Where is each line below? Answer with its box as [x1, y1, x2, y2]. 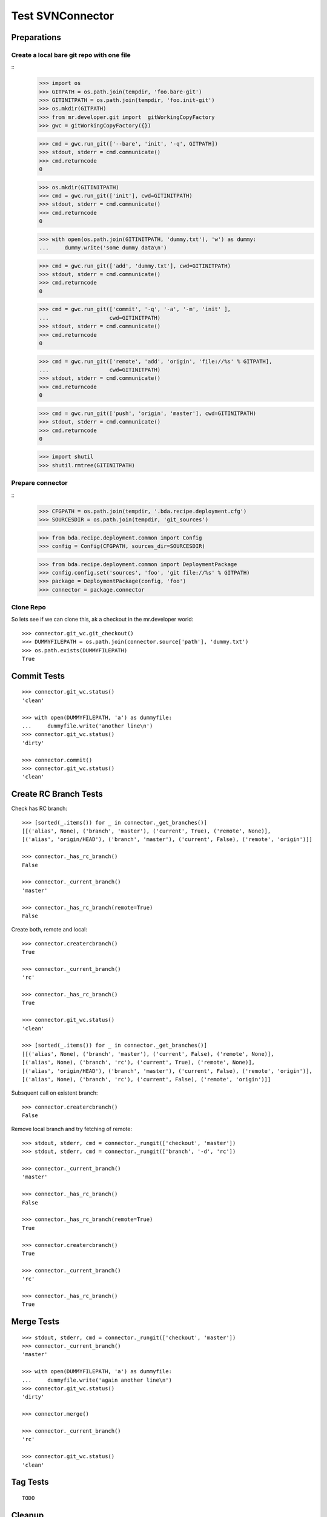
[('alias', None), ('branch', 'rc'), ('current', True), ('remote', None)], [22, 1059, 256, 1066]
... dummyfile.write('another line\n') [22, 722, 153, 729]
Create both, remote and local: [11, 926, 88, 933]
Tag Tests [11, 1477, 49, 1487]
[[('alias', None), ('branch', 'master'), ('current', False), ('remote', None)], [22, 1050, 274, 1057]
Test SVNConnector [11, 9, 114, 22]
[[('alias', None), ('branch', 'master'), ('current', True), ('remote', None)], [22, 827, 271, 834]
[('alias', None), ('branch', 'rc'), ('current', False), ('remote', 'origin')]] [22, 1076, 271, 1083]
